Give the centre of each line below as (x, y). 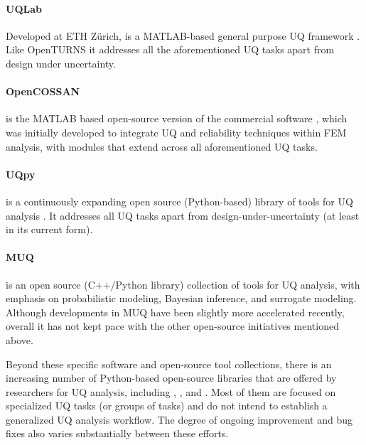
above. (20, 339)
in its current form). (49, 229)
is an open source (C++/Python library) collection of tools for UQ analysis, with (183, 284)
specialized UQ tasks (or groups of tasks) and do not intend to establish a (167, 406)
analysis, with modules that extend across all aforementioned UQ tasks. (162, 146)
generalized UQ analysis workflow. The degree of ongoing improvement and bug (179, 419)
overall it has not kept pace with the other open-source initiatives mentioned (172, 326)
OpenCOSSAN (43, 91)
